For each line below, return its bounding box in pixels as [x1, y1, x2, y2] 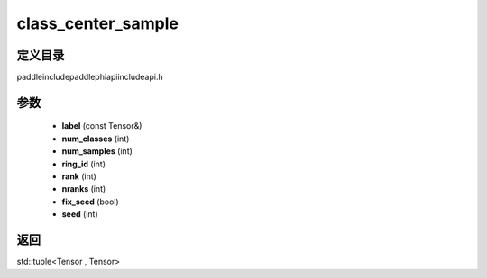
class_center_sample [16, 13, 179, 33]
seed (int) [61, 209, 98, 220]
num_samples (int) [61, 146, 133, 157]
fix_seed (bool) [61, 196, 119, 207]
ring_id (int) [61, 158, 106, 169]
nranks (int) [61, 184, 106, 194]
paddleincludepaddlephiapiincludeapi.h [16, 72, 163, 83]
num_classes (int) [61, 133, 130, 144]
